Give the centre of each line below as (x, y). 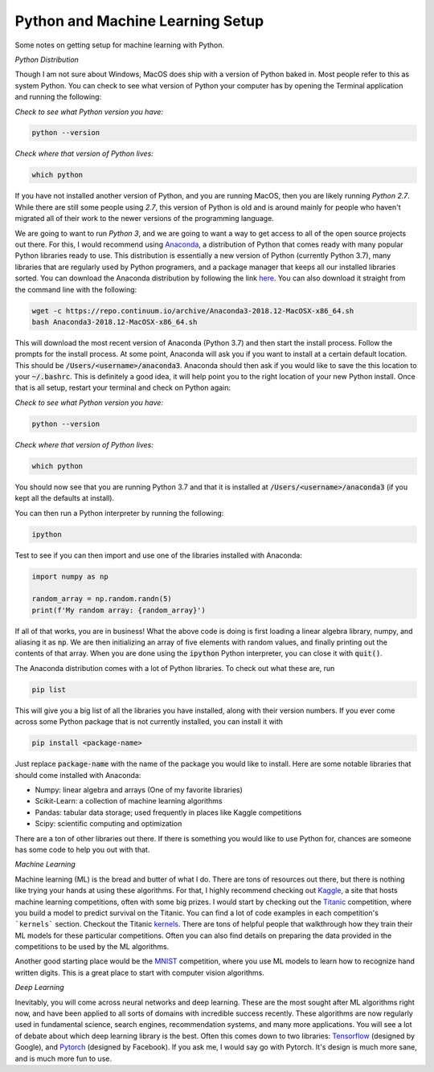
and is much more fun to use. (63, 1058)
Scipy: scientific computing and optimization (108, 824)
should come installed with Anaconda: (78, 775)
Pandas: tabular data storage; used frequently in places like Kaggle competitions (168, 812)
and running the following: (58, 97)
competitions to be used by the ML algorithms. (92, 947)
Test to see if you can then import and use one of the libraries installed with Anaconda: (159, 555)
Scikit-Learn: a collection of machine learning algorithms (129, 801)
